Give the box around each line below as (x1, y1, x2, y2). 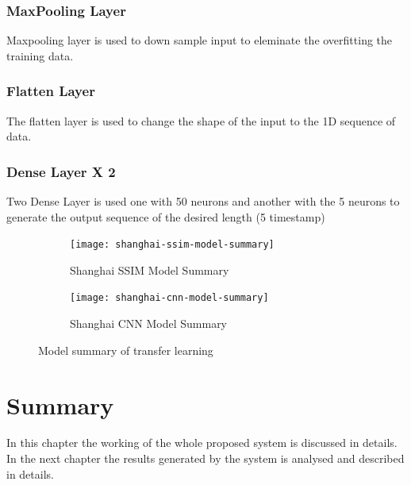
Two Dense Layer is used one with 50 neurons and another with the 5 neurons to (6, 193, 400, 210)
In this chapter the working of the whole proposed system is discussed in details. (6, 434, 398, 451)
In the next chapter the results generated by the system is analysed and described (6, 450, 405, 467)
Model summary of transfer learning (38, 341, 213, 358)
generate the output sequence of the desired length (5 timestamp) (6, 208, 325, 225)
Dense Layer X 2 (6, 161, 116, 181)
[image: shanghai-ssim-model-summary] (70, 239, 275, 251)
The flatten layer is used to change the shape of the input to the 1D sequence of (6, 112, 396, 129)
